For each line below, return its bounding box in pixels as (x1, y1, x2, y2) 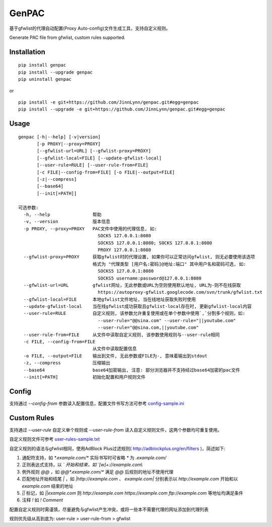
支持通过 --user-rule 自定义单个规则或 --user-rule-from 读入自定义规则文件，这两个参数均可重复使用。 (9, 427, 222, 433)
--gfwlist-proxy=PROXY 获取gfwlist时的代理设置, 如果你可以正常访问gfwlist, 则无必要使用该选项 (23, 254, 255, 260)
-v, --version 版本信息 (23, 219, 111, 225)
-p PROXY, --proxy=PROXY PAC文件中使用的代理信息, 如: (23, 226, 157, 232)
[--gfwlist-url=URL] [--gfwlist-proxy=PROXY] (37, 148, 151, 154)
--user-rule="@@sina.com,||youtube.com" (97, 325, 199, 331)
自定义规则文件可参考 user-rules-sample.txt (9, 436, 100, 442)
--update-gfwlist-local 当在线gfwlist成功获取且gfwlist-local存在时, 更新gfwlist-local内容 (23, 303, 252, 309)
